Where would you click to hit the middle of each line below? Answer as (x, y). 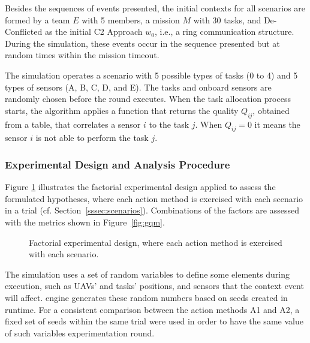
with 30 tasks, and (227, 19)
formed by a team (37, 19)
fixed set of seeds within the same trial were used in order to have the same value (154, 321)
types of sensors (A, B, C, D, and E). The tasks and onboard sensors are (138, 87)
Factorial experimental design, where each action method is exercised (156, 242)
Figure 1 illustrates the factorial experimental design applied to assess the (140, 187)
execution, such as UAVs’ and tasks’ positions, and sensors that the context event (154, 286)
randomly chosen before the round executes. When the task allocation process (148, 99)
